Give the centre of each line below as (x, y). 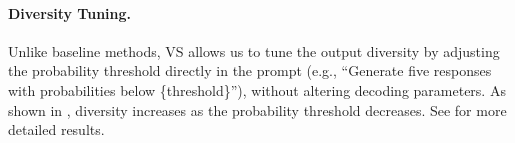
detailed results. (56, 129)
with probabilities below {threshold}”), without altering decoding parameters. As (257, 89)
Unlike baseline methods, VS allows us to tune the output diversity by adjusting (254, 50)
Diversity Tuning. (70, 12)
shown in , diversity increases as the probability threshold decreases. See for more (257, 109)
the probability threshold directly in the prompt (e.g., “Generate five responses (250, 70)
